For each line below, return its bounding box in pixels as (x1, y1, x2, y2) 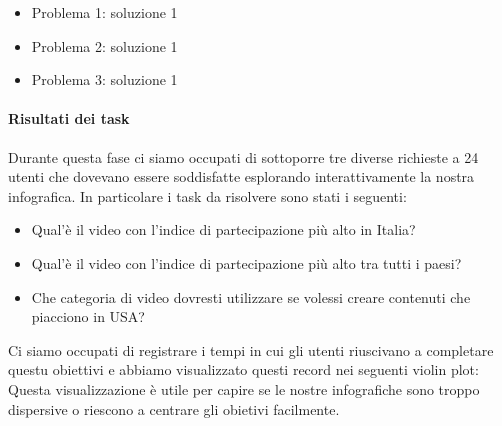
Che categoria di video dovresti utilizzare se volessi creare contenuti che (31, 286, 471, 307)
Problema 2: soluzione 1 (31, 35, 178, 56)
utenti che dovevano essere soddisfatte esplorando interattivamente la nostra (8, 166, 475, 187)
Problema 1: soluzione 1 (31, 2, 178, 22)
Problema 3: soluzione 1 (31, 69, 178, 90)
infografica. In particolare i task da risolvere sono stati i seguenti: (8, 185, 407, 206)
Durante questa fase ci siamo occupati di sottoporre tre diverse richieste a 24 (8, 146, 479, 167)
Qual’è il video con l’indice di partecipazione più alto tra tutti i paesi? (31, 252, 462, 273)
